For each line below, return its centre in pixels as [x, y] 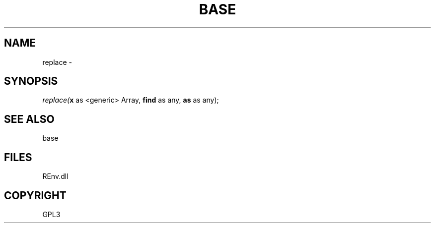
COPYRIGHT [35, 195]
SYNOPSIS [31, 81]
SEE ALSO [29, 119]
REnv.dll [55, 176]
